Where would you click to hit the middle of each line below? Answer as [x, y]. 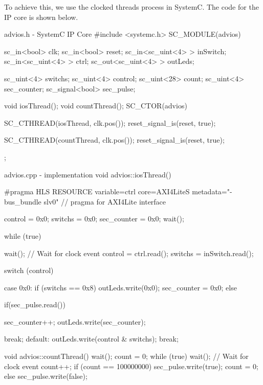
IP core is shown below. [41, 17]
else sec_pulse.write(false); [46, 376]
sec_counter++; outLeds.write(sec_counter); [75, 321]
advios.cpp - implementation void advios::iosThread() [88, 174]
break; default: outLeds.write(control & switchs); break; [91, 339]
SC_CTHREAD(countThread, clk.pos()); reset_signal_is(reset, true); [114, 140]
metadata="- [212, 191]
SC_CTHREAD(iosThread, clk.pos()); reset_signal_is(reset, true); [110, 122]
